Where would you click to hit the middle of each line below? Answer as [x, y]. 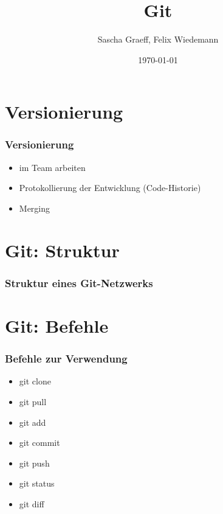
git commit [39, 443]
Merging [35, 208]
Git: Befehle [57, 325]
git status [37, 483]
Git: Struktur [62, 250]
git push [34, 463]
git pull [33, 401]
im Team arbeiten [52, 167]
